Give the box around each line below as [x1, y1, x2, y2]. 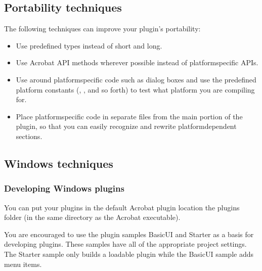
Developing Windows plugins [4, 182, 124, 195]
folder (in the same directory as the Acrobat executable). [4, 212, 181, 222]
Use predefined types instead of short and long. [16, 40, 162, 51]
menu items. [4, 258, 42, 269]
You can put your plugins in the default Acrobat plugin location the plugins [4, 202, 240, 212]
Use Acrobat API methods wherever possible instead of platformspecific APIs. [16, 57, 258, 68]
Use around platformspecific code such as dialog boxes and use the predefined [16, 74, 256, 84]
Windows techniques [4, 155, 113, 171]
